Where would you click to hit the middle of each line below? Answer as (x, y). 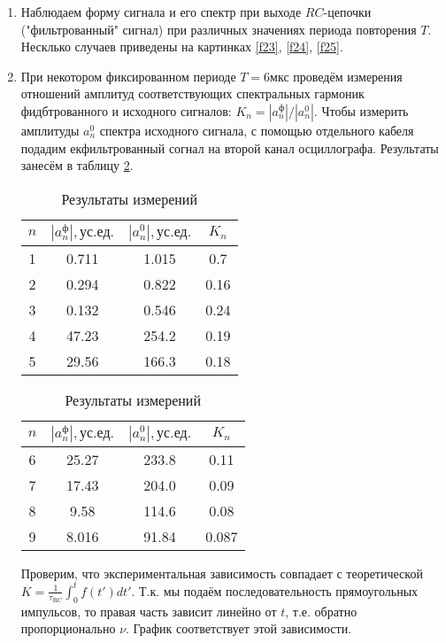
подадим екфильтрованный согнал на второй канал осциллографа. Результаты (230, 147)
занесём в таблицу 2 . (77, 165)
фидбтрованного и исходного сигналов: (126, 110)
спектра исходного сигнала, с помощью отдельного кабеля (257, 130)
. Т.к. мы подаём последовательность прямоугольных (275, 590)
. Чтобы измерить (361, 110)
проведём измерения (348, 76)
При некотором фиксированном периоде (128, 76)
